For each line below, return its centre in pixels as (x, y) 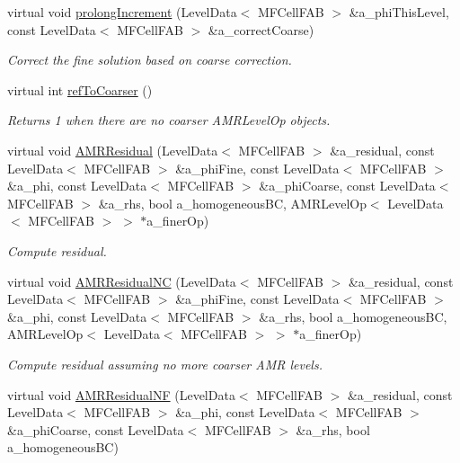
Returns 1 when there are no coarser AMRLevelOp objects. (169, 120)
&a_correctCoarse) (261, 29)
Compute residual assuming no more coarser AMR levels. (165, 364)
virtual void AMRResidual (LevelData (113, 150)
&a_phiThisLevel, (399, 12)
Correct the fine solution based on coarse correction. (150, 60)
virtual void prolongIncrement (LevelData (122, 12)
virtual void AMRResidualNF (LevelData (121, 394)
